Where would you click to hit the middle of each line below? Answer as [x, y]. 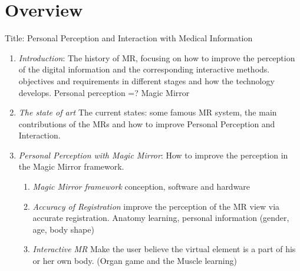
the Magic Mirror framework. [71, 166]
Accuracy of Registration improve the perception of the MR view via [156, 206]
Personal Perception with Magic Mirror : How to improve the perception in [153, 155]
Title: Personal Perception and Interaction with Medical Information [129, 38]
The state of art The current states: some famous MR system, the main [148, 112]
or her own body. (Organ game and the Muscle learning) [135, 261]
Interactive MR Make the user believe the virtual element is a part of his [164, 249]
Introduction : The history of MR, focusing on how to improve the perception [157, 57]
